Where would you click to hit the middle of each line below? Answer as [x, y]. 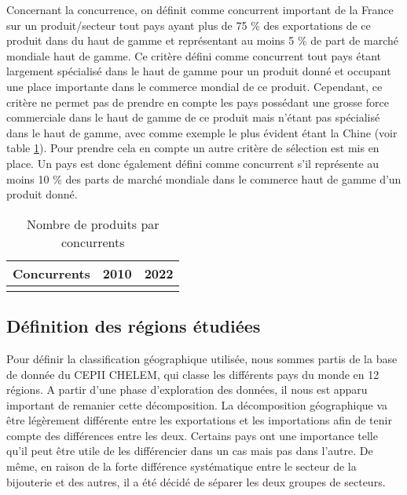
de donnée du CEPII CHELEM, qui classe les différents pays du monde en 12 [193, 374]
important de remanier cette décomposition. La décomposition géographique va [197, 404]
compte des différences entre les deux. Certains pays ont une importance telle [192, 435]
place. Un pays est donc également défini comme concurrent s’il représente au [193, 163]
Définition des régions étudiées [134, 326]
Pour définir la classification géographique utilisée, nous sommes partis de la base [202, 358]
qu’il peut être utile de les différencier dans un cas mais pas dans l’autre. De [190, 451]
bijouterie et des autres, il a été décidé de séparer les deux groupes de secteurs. [196, 481]
